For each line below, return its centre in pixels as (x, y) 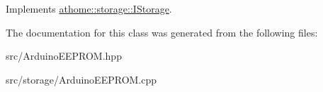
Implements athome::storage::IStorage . (89, 8)
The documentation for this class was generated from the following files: (162, 32)
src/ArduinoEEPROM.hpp (64, 56)
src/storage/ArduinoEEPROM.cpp (81, 79)
